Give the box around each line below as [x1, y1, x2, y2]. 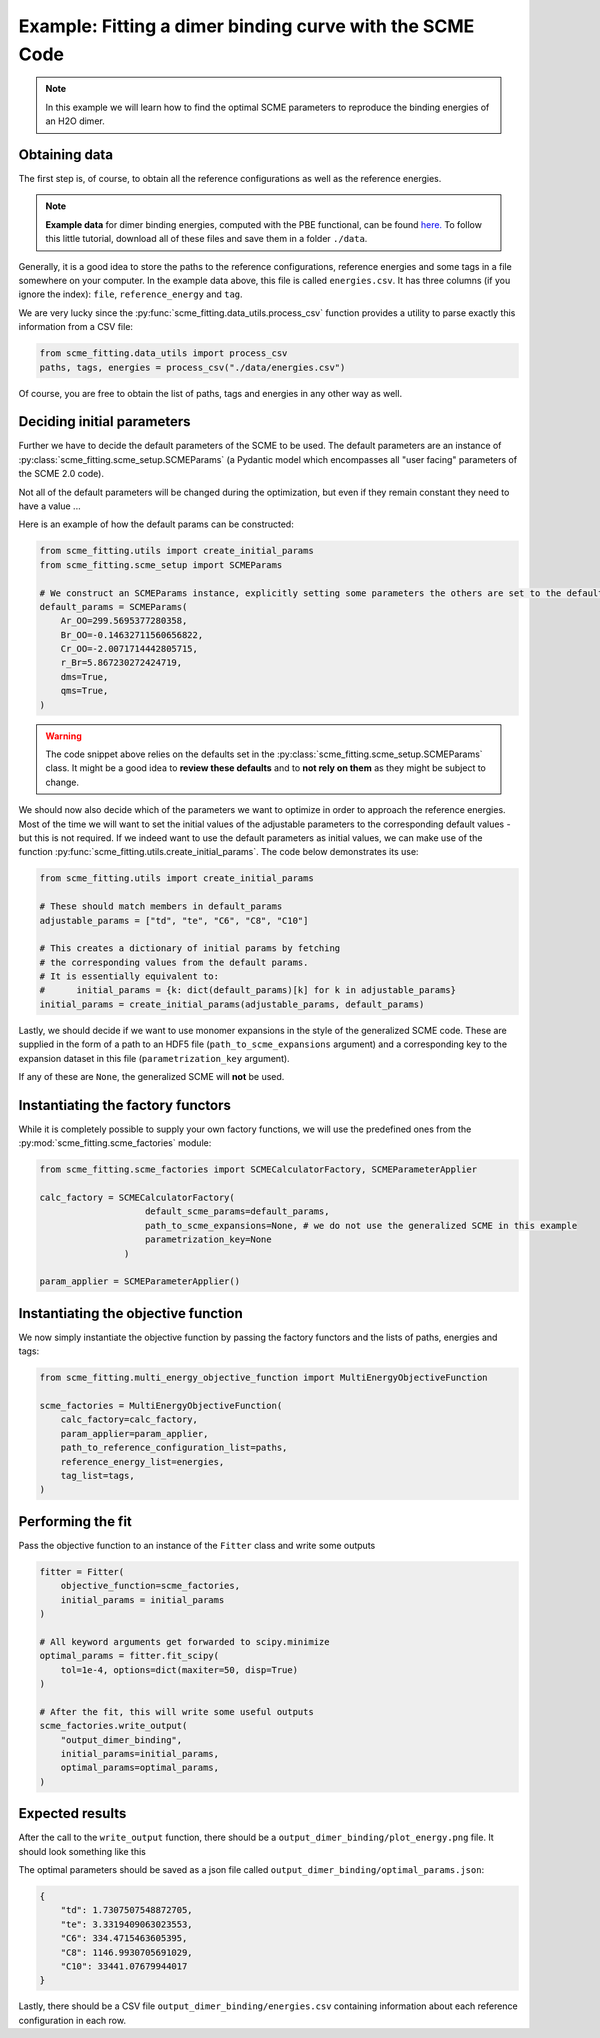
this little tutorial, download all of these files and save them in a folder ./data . [45, 233, 368, 245]
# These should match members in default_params [39, 901, 283, 912]
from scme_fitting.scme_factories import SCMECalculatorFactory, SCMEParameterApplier [39, 1164, 478, 1175]
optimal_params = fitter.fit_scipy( [39, 1650, 220, 1662]
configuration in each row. [18, 2014, 127, 2026]
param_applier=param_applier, [60, 1428, 209, 1439]
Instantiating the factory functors [18, 1096, 232, 1114]
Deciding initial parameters [18, 413, 191, 430]
